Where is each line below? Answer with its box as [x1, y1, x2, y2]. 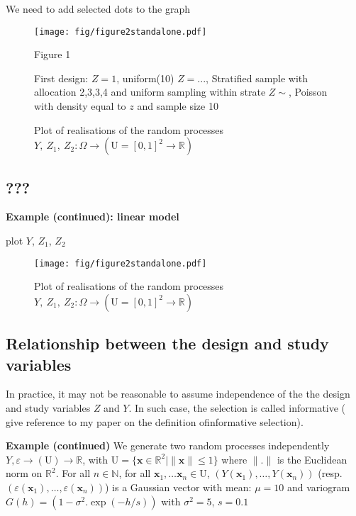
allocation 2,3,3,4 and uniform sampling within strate [34, 84, 266, 99]
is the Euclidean [277, 451, 347, 466]
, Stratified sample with [206, 70, 308, 85]
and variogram [287, 480, 350, 495]
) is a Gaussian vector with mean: [105, 480, 252, 495]
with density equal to [34, 99, 126, 113]
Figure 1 [34, 47, 71, 62]
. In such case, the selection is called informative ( [128, 400, 346, 415]
